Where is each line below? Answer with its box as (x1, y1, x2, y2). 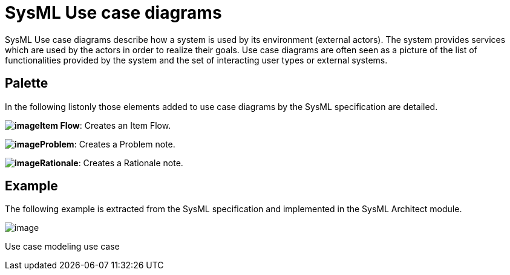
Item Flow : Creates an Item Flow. (39, 120, 171, 131)
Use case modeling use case (5, 241, 120, 252)
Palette (5, 76, 48, 91)
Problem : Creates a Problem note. (39, 138, 175, 149)
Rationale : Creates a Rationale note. (39, 157, 183, 168)
